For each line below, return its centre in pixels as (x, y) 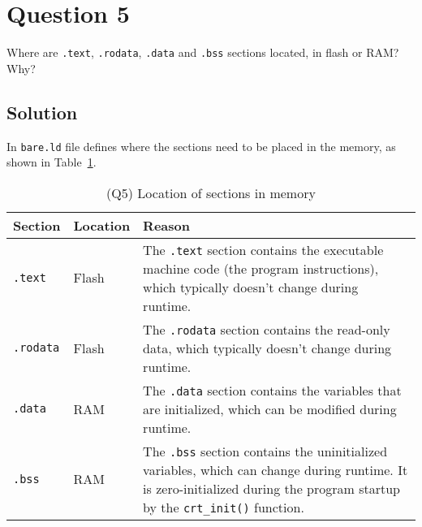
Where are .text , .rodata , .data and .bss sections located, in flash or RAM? (203, 52)
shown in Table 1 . (52, 162)
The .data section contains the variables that (272, 390)
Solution (42, 112)
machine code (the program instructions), (261, 268)
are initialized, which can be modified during (270, 408)
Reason (166, 225)
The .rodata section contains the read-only (267, 329)
